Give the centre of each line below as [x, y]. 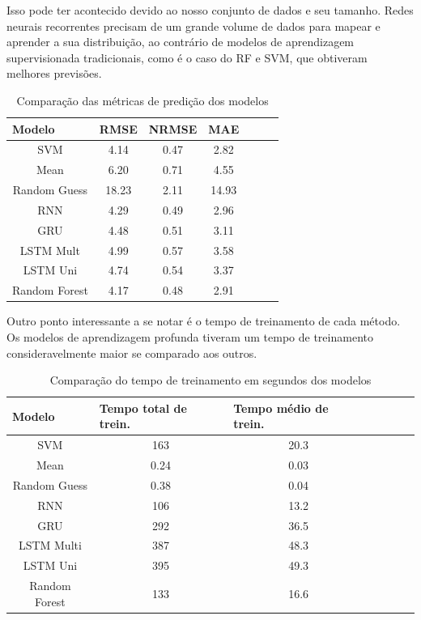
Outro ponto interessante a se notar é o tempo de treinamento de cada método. [204, 321]
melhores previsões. [54, 73]
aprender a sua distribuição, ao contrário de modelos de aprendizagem [181, 42]
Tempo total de [143, 408]
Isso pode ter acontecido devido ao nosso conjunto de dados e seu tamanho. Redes [210, 10]
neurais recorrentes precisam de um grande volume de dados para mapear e [193, 25]
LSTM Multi [50, 545]
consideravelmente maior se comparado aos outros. [132, 352]
